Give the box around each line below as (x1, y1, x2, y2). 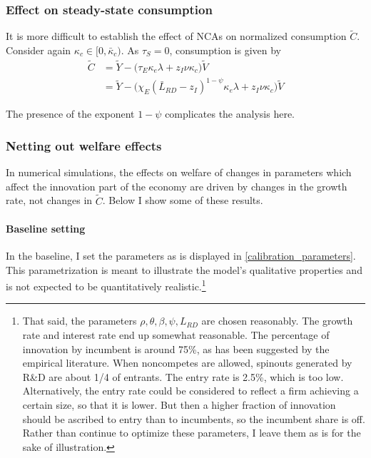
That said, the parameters (22, 313, 137, 328)
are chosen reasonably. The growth (201, 313, 353, 328)
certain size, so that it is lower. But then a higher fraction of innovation (22, 397, 336, 412)
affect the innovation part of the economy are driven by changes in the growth (6, 178, 347, 193)
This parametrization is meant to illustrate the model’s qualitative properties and (6, 262, 362, 277)
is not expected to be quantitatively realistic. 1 (6, 277, 206, 293)
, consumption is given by (169, 43, 282, 58)
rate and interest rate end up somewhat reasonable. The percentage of (22, 327, 330, 342)
